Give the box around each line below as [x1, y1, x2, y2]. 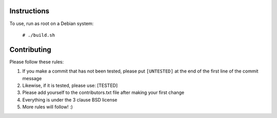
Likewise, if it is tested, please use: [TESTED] [22, 82, 118, 88]
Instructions [9, 7, 50, 15]
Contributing [9, 45, 51, 54]
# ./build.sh [22, 32, 55, 38]
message [22, 75, 42, 81]
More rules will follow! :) [22, 104, 73, 110]
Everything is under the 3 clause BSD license [22, 97, 117, 103]
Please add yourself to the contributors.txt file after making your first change [22, 89, 185, 96]
